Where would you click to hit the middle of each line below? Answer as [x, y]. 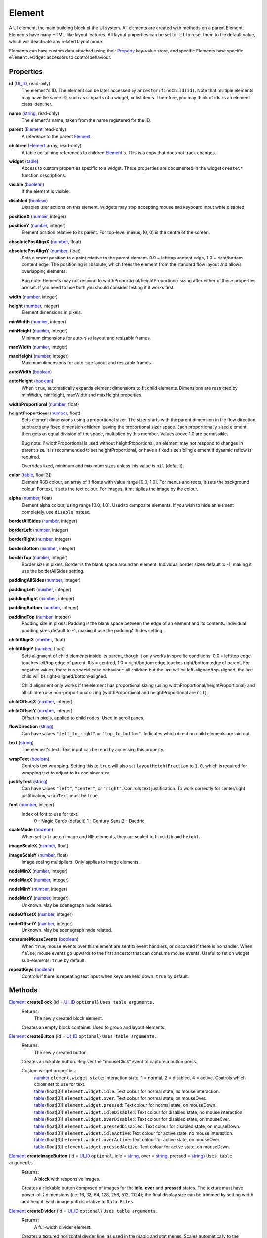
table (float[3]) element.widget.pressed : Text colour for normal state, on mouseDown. [125, 1105]
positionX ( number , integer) [38, 216]
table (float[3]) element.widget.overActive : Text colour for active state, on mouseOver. [127, 1140]
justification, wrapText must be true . [60, 795]
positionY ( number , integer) [38, 226]
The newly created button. [61, 1052]
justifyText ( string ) [28, 782]
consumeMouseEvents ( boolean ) [44, 939]
